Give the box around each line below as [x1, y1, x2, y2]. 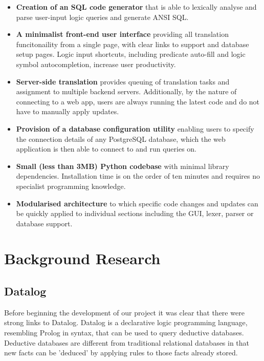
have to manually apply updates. [16, 106, 119, 117]
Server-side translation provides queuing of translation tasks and [16, 76, 230, 87]
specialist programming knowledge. [16, 180, 126, 191]
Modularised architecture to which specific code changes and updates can [16, 198, 258, 208]
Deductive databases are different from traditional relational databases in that [4, 337, 250, 348]
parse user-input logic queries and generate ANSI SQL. [16, 11, 189, 22]
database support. [16, 218, 73, 228]
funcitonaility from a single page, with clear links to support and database [16, 38, 249, 49]
